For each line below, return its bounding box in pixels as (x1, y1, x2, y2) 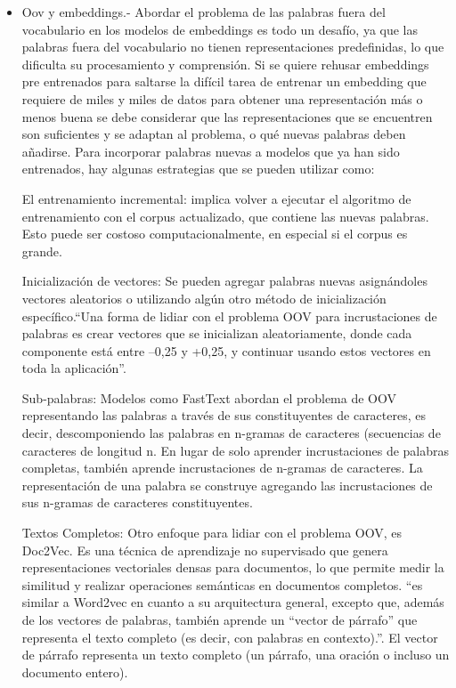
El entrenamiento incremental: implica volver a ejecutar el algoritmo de (21, 189, 411, 207)
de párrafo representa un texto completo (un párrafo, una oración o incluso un (21, 645, 450, 664)
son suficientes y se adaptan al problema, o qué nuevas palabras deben (21, 125, 406, 143)
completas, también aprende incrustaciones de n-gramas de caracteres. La (21, 458, 423, 477)
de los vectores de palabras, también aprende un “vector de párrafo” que (21, 611, 418, 628)
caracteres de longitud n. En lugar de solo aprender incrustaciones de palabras (21, 441, 450, 459)
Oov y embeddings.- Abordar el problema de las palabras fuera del (21, 3, 386, 20)
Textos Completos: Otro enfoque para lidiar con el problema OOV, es (21, 523, 403, 542)
